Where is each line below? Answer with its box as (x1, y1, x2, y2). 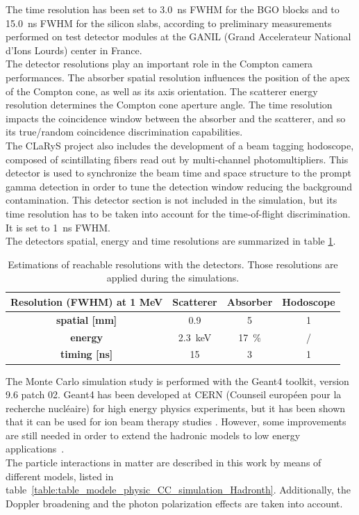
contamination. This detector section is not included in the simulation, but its (6, 193, 337, 207)
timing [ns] (60, 347, 113, 361)
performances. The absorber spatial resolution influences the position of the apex (6, 70, 350, 84)
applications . (6, 441, 65, 456)
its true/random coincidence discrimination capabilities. (6, 124, 243, 139)
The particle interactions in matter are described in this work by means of (6, 455, 322, 470)
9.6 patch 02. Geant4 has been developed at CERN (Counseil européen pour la (6, 387, 342, 402)
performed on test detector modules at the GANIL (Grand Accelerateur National (6, 29, 351, 44)
